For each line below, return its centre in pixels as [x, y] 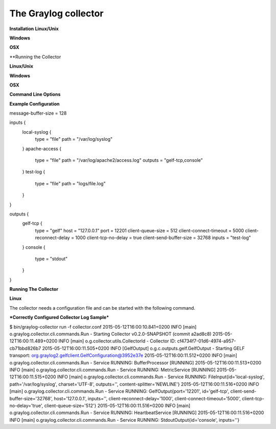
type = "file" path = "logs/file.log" [70, 183]
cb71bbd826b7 [25, 348]
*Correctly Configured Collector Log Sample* [59, 317]
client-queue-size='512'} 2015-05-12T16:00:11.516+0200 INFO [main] [117, 405]
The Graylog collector [56, 13]
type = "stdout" [51, 259]
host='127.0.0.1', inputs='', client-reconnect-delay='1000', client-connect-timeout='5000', [147, 398]
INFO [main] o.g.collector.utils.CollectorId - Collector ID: [117, 341]
